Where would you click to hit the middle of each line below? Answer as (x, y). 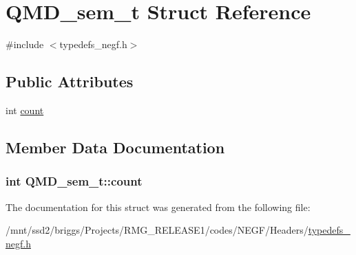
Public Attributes (70, 81)
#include (25, 44)
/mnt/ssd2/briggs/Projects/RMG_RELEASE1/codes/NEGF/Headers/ (157, 230)
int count (25, 110)
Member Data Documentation (115, 147)
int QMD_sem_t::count (74, 181)
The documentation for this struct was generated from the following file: (158, 207)
